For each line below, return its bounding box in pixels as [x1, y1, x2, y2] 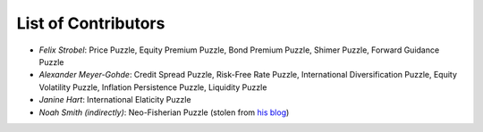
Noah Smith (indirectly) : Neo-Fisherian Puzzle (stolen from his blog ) [38, 107, 290, 118]
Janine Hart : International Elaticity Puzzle [38, 95, 191, 105]
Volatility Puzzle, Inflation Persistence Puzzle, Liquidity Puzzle [38, 81, 267, 93]
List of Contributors [16, 13, 165, 33]
